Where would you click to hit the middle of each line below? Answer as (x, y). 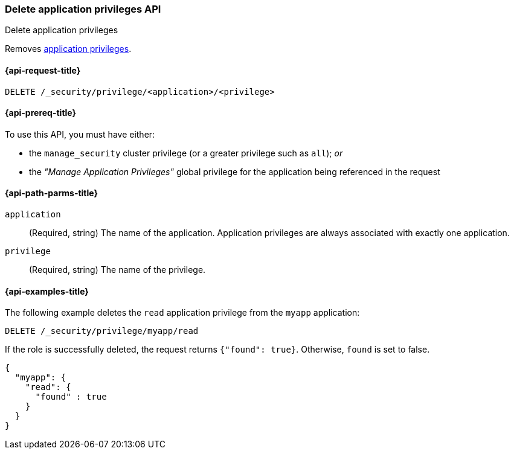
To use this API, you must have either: (80, 134)
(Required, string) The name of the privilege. (117, 270)
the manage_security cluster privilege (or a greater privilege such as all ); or (186, 153)
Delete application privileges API (83, 9)
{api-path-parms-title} (52, 193)
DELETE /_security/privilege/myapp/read (102, 331)
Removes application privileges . (68, 49)
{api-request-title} (43, 70)
